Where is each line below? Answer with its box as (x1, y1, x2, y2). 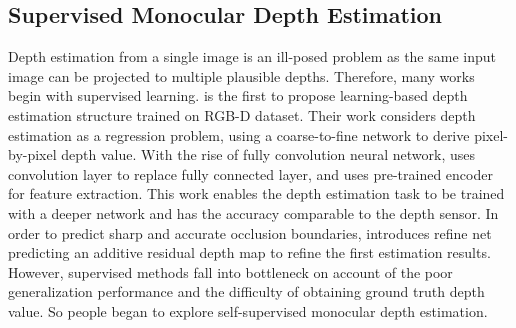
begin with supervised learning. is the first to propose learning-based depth (8, 85, 468, 106)
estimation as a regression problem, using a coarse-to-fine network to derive (8, 124, 470, 145)
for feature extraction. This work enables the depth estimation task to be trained (8, 183, 505, 204)
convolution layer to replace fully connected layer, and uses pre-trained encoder (8, 163, 493, 184)
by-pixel (8, 144, 57, 165)
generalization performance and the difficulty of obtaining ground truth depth (8, 281, 485, 302)
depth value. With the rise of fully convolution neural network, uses (61, 144, 476, 165)
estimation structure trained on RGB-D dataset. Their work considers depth (8, 104, 476, 125)
